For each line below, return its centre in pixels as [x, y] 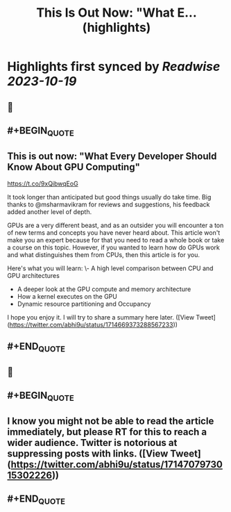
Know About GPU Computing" [74, 167]
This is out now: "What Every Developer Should [112, 156]
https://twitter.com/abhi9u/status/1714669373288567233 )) [94, 324]
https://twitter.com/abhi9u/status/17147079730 [117, 464]
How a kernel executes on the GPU [67, 296]
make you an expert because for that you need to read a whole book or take [116, 240]
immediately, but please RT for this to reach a [107, 432]
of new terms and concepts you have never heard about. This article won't [114, 232]
